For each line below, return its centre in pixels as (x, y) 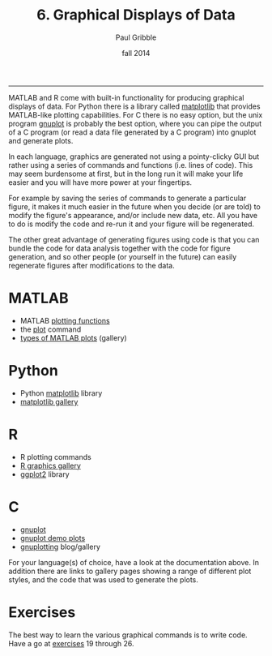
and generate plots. (41, 140)
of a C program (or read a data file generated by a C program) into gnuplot (132, 132)
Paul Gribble (136, 37)
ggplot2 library (45, 474)
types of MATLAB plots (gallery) (73, 337)
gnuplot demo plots (53, 538)
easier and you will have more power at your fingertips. (100, 182)
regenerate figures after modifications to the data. (92, 265)
